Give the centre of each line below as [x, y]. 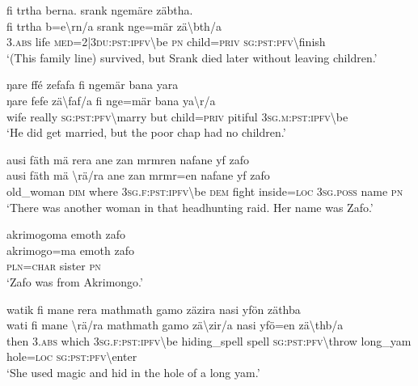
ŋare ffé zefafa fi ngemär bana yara [93, 85]
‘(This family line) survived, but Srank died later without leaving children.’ [192, 57]
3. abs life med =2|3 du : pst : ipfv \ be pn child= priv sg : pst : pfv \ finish [166, 42]
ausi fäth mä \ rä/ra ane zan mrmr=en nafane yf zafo [138, 175]
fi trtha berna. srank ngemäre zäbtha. [100, 10]
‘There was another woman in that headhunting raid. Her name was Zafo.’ [190, 207]
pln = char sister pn [54, 266]
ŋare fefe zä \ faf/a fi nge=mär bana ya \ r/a [111, 100]
